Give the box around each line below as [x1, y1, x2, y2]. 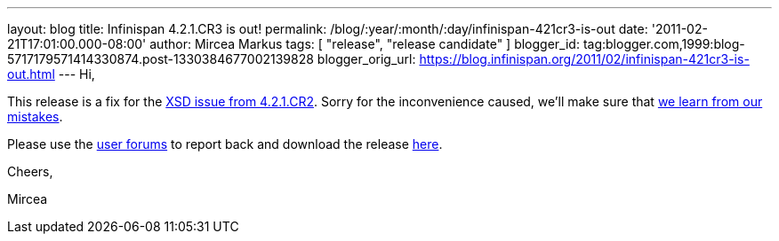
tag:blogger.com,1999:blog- [582, 36, 745, 51]
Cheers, [7, 164, 53, 179]
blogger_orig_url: [317, 51, 416, 66]
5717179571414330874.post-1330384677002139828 [7, 51, 314, 66]
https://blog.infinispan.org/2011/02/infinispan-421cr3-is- [419, 51, 750, 66]
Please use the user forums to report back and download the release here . [7, 136, 443, 152]
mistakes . [7, 109, 63, 124]
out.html [7, 66, 55, 82]
